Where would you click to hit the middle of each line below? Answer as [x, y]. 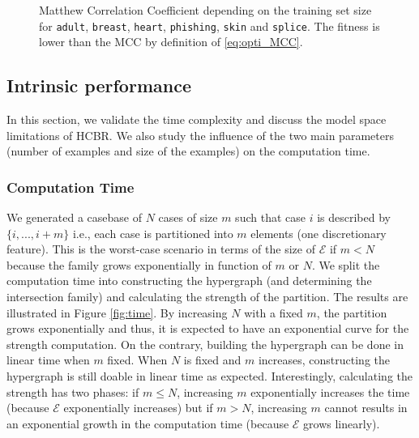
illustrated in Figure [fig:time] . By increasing [117, 312]
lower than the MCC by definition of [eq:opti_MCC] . [171, 42]
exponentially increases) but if [138, 408]
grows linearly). [342, 423]
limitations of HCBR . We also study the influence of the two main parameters [200, 135]
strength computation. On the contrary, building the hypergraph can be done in [205, 344]
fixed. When [137, 360]
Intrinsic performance [99, 85]
